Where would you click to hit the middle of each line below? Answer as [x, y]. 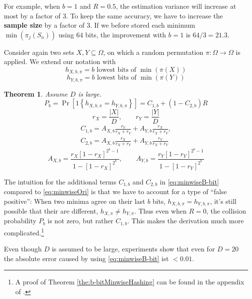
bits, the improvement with [126, 34]
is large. [90, 93]
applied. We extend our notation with [60, 61]
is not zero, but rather [80, 221]
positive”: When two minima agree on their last [75, 201]
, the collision [226, 211]
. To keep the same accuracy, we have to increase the [144, 15]
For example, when [32, 6]
